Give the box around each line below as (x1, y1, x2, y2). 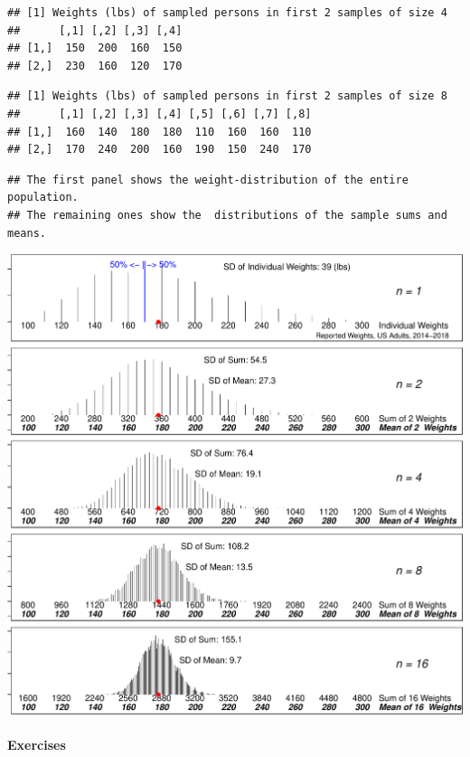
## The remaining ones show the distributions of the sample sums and (7, 208, 447, 222)
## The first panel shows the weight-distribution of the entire (7, 173, 409, 186)
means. (7, 226, 46, 240)
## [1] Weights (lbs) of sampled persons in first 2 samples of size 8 (7, 90, 447, 103)
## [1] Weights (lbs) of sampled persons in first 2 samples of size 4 (7, 6, 447, 19)
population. (7, 191, 79, 204)
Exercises (7, 734, 66, 753)
